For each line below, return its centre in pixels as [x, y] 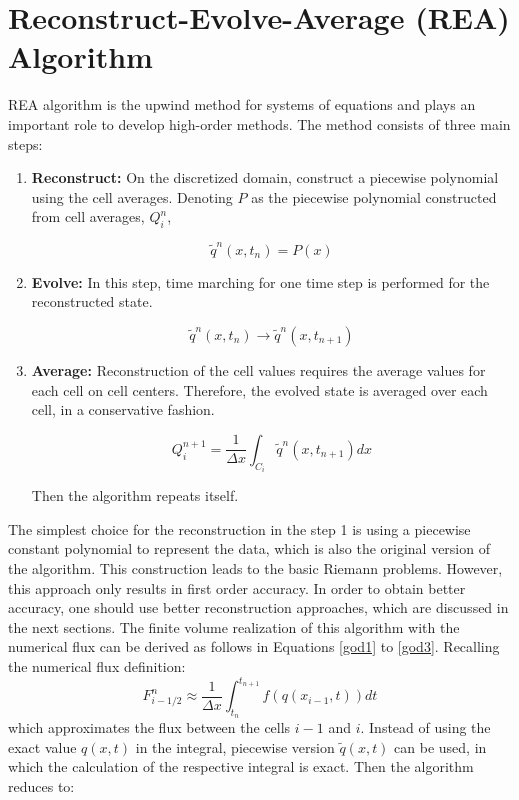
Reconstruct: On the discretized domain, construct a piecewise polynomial [265, 177]
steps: [25, 143]
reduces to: [41, 786]
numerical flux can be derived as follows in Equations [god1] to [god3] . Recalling [254, 646]
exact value [42, 746]
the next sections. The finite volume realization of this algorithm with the [234, 626]
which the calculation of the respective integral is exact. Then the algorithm [241, 766]
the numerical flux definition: [97, 665]
